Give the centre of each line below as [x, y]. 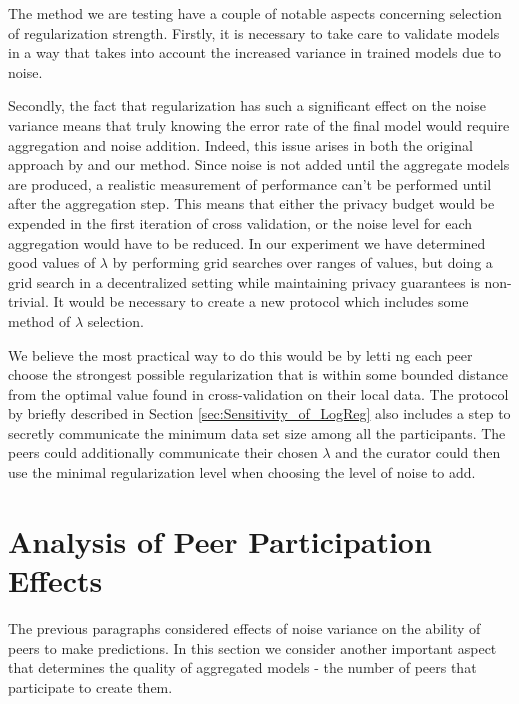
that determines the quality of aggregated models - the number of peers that [242, 667]
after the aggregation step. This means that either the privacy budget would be [251, 203]
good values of [52, 262]
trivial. [28, 301]
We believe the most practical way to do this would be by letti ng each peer [240, 354]
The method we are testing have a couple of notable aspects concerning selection [255, 13]
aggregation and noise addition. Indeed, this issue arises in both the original [240, 144]
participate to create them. [90, 686]
